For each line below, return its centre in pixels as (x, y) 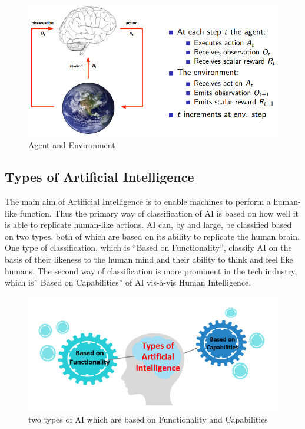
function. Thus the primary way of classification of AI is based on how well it (159, 213)
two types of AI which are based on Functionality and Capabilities (148, 419)
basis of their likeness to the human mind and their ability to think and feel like (149, 259)
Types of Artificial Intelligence (100, 177)
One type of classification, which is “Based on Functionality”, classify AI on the (148, 248)
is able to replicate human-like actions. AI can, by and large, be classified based (148, 225)
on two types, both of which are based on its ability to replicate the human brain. (152, 236)
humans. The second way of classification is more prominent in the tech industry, (151, 271)
